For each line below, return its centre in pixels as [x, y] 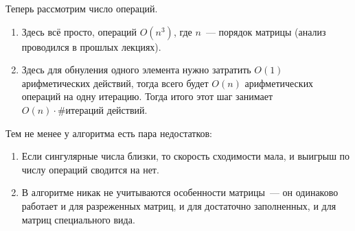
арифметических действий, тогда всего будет [115, 83]
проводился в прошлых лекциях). [91, 46]
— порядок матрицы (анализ [266, 31]
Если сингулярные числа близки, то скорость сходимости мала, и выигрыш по [186, 156]
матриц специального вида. [78, 219]
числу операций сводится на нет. [90, 169]
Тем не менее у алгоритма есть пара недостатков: [109, 133]
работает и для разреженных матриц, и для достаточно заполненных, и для [179, 205]
